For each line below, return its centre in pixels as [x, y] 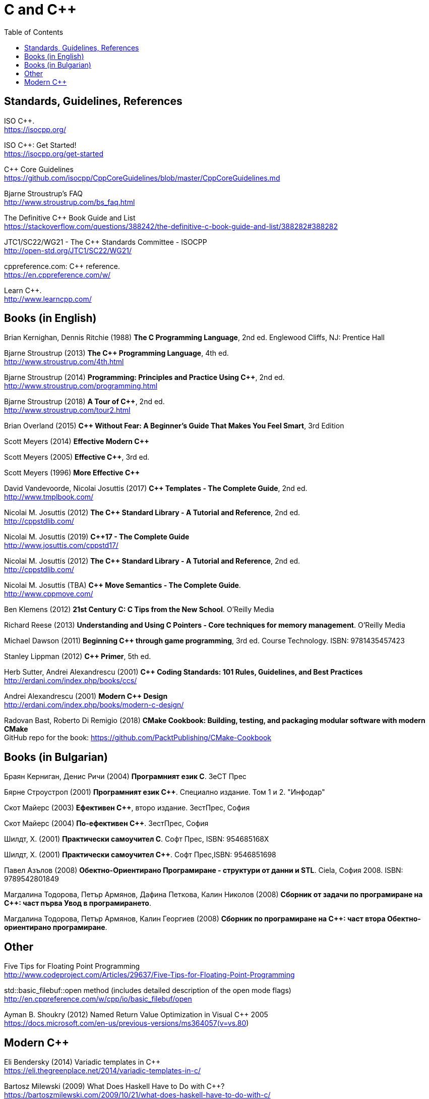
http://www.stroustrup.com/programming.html [81, 386]
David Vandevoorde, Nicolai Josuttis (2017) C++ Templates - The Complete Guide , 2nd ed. [156, 488]
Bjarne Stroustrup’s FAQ [44, 193]
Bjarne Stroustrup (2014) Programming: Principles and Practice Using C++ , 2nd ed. [144, 377]
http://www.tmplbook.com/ [49, 497]
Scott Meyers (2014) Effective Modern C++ [77, 442]
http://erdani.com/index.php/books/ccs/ [71, 681]
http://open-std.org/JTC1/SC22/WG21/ [68, 250]
